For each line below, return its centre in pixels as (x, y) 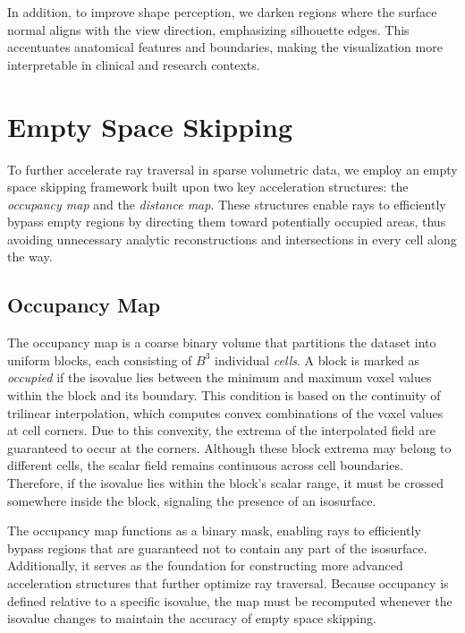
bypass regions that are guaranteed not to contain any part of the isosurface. (217, 547)
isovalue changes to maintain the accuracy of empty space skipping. (192, 618)
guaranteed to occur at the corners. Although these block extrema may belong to (229, 447)
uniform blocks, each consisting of (100, 359)
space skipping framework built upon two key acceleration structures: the (208, 187)
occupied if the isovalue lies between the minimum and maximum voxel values (220, 377)
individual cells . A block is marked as (317, 359)
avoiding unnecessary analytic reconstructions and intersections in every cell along (232, 239)
